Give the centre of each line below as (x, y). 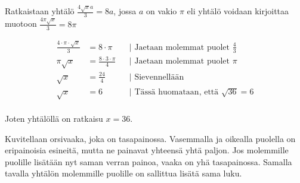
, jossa (125, 11)
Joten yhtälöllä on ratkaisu (54, 119)
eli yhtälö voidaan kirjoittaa (238, 11)
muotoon (21, 23)
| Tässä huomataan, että (174, 92)
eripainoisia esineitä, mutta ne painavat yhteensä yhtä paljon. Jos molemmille (147, 150)
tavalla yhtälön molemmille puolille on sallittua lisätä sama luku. (123, 173)
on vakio (161, 11)
